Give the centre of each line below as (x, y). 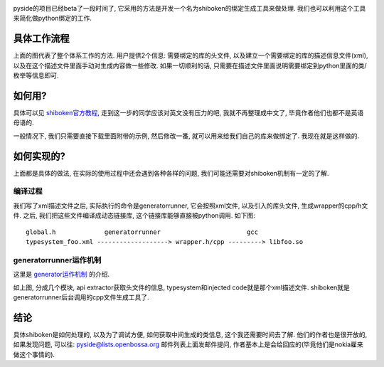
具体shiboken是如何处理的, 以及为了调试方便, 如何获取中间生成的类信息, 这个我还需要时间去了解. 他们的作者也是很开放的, (190, 334)
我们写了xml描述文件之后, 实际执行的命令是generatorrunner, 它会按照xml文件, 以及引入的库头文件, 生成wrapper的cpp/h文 (191, 206)
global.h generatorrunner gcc (142, 232)
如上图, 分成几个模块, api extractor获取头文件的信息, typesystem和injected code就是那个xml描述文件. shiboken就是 (181, 287)
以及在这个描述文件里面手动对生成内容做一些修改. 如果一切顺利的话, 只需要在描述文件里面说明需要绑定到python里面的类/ (190, 65)
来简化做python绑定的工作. (52, 18)
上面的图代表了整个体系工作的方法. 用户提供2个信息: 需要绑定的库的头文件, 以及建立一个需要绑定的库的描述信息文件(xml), (191, 55)
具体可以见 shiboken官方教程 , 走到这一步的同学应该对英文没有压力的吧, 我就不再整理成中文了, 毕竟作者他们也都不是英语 (188, 112)
